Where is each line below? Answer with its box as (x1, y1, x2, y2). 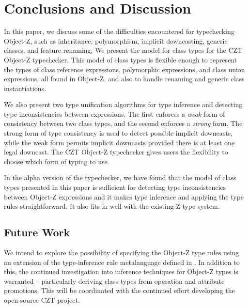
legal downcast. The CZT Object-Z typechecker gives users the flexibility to (4, 147, 228, 157)
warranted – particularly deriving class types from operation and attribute (4, 276, 225, 286)
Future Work (4, 225, 70, 240)
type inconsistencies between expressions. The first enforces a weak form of (4, 108, 225, 119)
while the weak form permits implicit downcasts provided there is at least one (4, 137, 235, 147)
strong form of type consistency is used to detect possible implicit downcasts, (4, 128, 233, 138)
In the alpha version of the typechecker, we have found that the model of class (4, 172, 236, 183)
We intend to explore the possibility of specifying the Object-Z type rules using (4, 247, 239, 258)
